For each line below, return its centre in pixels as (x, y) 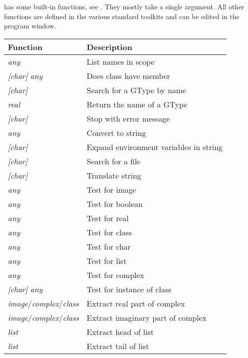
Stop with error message (128, 118)
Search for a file (113, 161)
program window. (30, 26)
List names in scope (121, 61)
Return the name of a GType (137, 104)
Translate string (114, 175)
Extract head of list (120, 332)
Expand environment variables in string (155, 147)
